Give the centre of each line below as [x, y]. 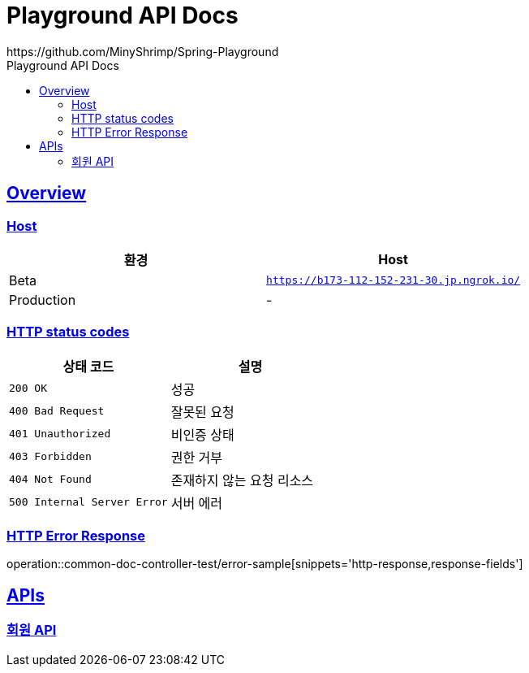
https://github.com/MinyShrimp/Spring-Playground [143, 51]
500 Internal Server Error [88, 502]
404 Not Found [50, 480]
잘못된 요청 [202, 412]
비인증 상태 [202, 434]
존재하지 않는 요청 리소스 [242, 480]
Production [43, 300]
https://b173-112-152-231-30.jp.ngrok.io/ [394, 280]
